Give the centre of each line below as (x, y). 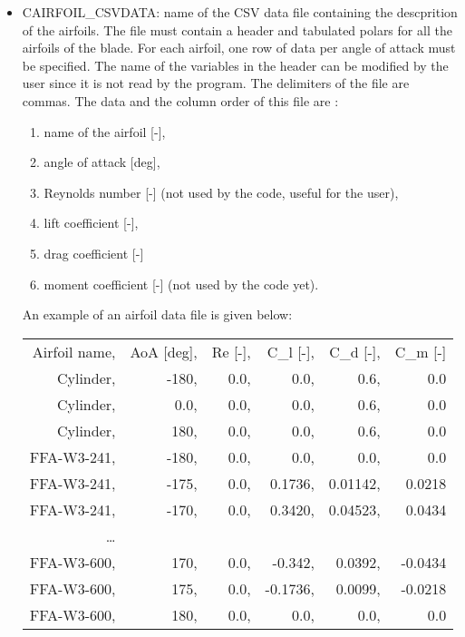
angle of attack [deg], (102, 162)
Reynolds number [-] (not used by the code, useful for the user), (221, 192)
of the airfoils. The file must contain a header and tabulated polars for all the (237, 29)
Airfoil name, (74, 351)
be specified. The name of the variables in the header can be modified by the (235, 65)
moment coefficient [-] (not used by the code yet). (181, 284)
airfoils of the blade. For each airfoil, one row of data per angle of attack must (239, 48)
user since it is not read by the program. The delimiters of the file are (216, 83)
